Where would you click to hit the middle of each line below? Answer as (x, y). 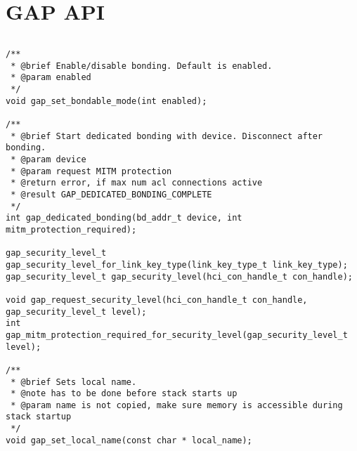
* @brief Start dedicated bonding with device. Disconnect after (167, 136)
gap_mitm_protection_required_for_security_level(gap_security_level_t (177, 335)
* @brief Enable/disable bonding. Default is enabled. (142, 66)
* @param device (48, 160)
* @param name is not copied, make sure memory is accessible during (177, 405)
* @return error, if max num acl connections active (137, 183)
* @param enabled (51, 78)
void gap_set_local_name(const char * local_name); (129, 440)
